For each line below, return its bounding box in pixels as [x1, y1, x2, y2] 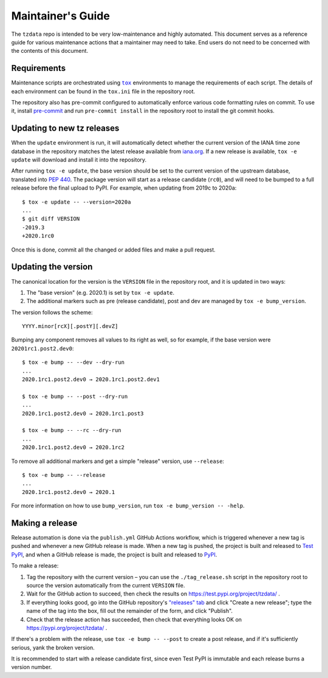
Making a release [11, 518, 78, 528]
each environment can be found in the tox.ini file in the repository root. [11, 87, 196, 95]
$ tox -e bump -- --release [22, 471, 106, 478]
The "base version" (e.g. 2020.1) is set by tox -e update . [26, 289, 175, 296]
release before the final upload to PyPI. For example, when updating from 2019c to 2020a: [11, 184, 237, 191]
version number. [11, 663, 52, 671]
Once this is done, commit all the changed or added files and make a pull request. [11, 246, 216, 253]
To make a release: [11, 562, 59, 569]
